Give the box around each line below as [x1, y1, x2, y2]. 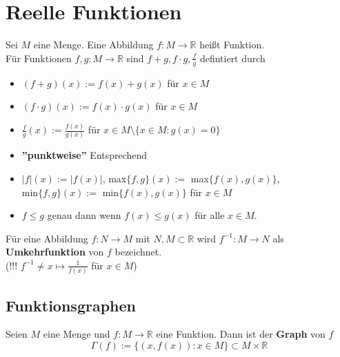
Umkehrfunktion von [6, 244, 104, 259]
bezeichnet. [114, 244, 162, 259]
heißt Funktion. [199, 37, 265, 52]
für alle [194, 208, 225, 222]
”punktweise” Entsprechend [21, 148, 148, 162]
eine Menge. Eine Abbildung [33, 37, 154, 52]
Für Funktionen [6, 50, 72, 65]
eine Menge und [43, 327, 110, 341]
